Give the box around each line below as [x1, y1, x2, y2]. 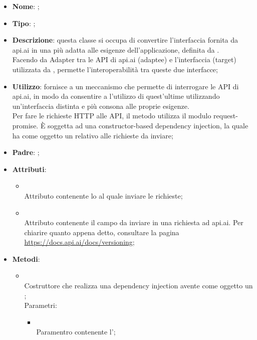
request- [213, 110, 238, 121]
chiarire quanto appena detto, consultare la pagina [24, 227, 179, 237]
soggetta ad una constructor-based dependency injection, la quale [48, 120, 248, 130]
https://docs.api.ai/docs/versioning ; [24, 237, 135, 247]
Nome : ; [12, 1, 40, 11]
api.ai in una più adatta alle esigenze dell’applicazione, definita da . [12, 44, 219, 55]
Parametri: [24, 300, 57, 310]
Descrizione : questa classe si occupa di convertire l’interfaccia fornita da [12, 35, 238, 45]
